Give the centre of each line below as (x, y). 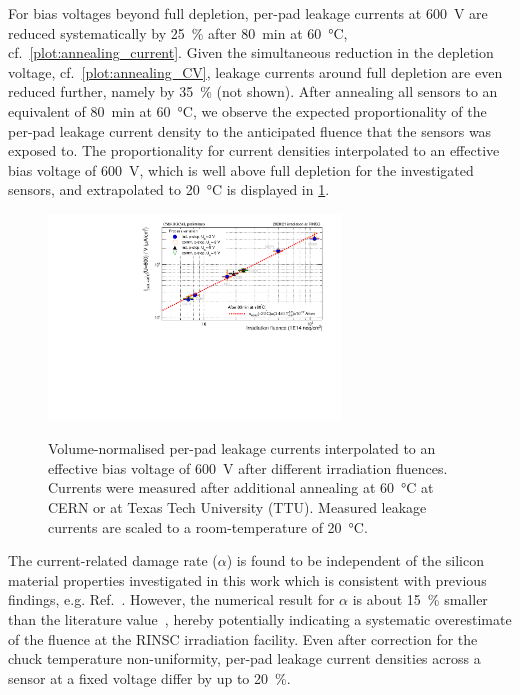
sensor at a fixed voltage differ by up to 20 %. (149, 677)
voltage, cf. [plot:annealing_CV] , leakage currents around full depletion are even (255, 71)
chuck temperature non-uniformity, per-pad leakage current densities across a (244, 658)
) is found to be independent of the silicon (355, 560)
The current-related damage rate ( (113, 560)
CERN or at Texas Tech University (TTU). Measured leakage (237, 507)
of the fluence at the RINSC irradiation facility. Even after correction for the (243, 638)
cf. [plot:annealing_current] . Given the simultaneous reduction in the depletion (251, 52)
